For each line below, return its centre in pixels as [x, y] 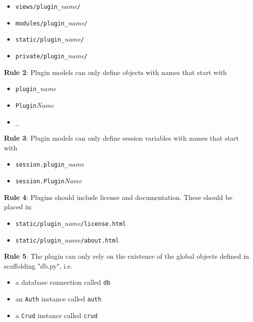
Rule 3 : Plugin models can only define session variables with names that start [122, 138]
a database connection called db [63, 282]
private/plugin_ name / [52, 55]
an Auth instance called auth [58, 299]
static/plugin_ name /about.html [67, 239]
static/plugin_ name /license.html [71, 223]
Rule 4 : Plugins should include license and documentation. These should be [118, 197]
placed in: [19, 207]
